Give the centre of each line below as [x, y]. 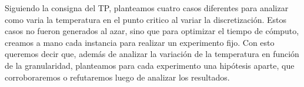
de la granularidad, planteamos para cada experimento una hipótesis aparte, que [150, 65]
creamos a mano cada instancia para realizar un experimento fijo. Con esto [140, 42]
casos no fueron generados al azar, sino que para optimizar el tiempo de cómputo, [152, 31]
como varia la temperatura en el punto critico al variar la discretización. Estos [146, 19]
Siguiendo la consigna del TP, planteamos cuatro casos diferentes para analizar [147, 8]
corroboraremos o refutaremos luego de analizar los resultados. [117, 77]
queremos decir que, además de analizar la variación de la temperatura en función [152, 54]
